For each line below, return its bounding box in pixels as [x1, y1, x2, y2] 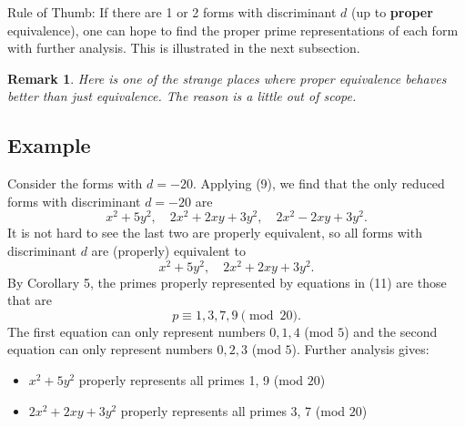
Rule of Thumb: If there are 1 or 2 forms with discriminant [7, 2, 337, 21]
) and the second [344, 321, 438, 341]
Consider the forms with [7, 174, 143, 193]
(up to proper [351, 2, 433, 21]
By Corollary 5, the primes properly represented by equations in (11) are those [7, 272, 447, 291]
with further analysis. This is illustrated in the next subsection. [7, 38, 360, 57]
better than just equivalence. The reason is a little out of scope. [7, 86, 357, 106]
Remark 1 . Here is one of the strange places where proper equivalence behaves [7, 68, 447, 87]
